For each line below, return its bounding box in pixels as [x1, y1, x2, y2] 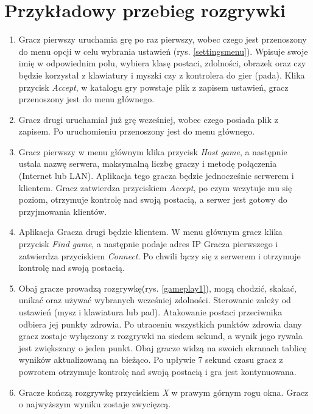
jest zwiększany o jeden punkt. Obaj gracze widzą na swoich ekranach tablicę [18, 341, 307, 354]
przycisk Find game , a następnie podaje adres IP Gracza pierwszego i [18, 237, 278, 250]
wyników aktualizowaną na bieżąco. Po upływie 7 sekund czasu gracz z [18, 353, 283, 366]
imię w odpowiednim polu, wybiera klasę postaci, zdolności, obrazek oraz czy [18, 57, 306, 69]
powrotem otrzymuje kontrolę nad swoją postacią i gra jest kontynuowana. [18, 365, 297, 377]
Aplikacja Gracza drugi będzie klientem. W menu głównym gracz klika [18, 225, 283, 238]
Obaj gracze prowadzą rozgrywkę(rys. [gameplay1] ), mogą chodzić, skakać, [18, 281, 297, 294]
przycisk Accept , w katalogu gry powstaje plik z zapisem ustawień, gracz [18, 80, 289, 93]
